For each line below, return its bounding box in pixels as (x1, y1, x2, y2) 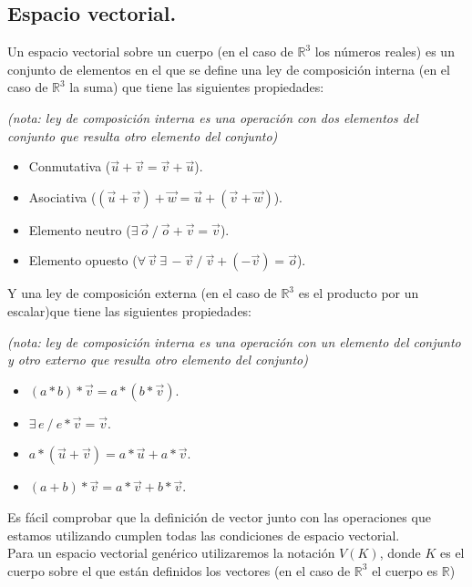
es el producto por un (298, 283, 419, 303)
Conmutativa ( (28, 157, 111, 176)
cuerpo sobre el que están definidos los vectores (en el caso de (7, 561, 351, 580)
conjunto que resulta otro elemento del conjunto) (7, 126, 278, 145)
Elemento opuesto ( (28, 251, 138, 270)
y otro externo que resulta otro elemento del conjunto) (7, 350, 308, 369)
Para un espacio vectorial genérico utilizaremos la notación (7, 543, 335, 562)
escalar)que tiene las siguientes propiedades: (7, 301, 252, 320)
